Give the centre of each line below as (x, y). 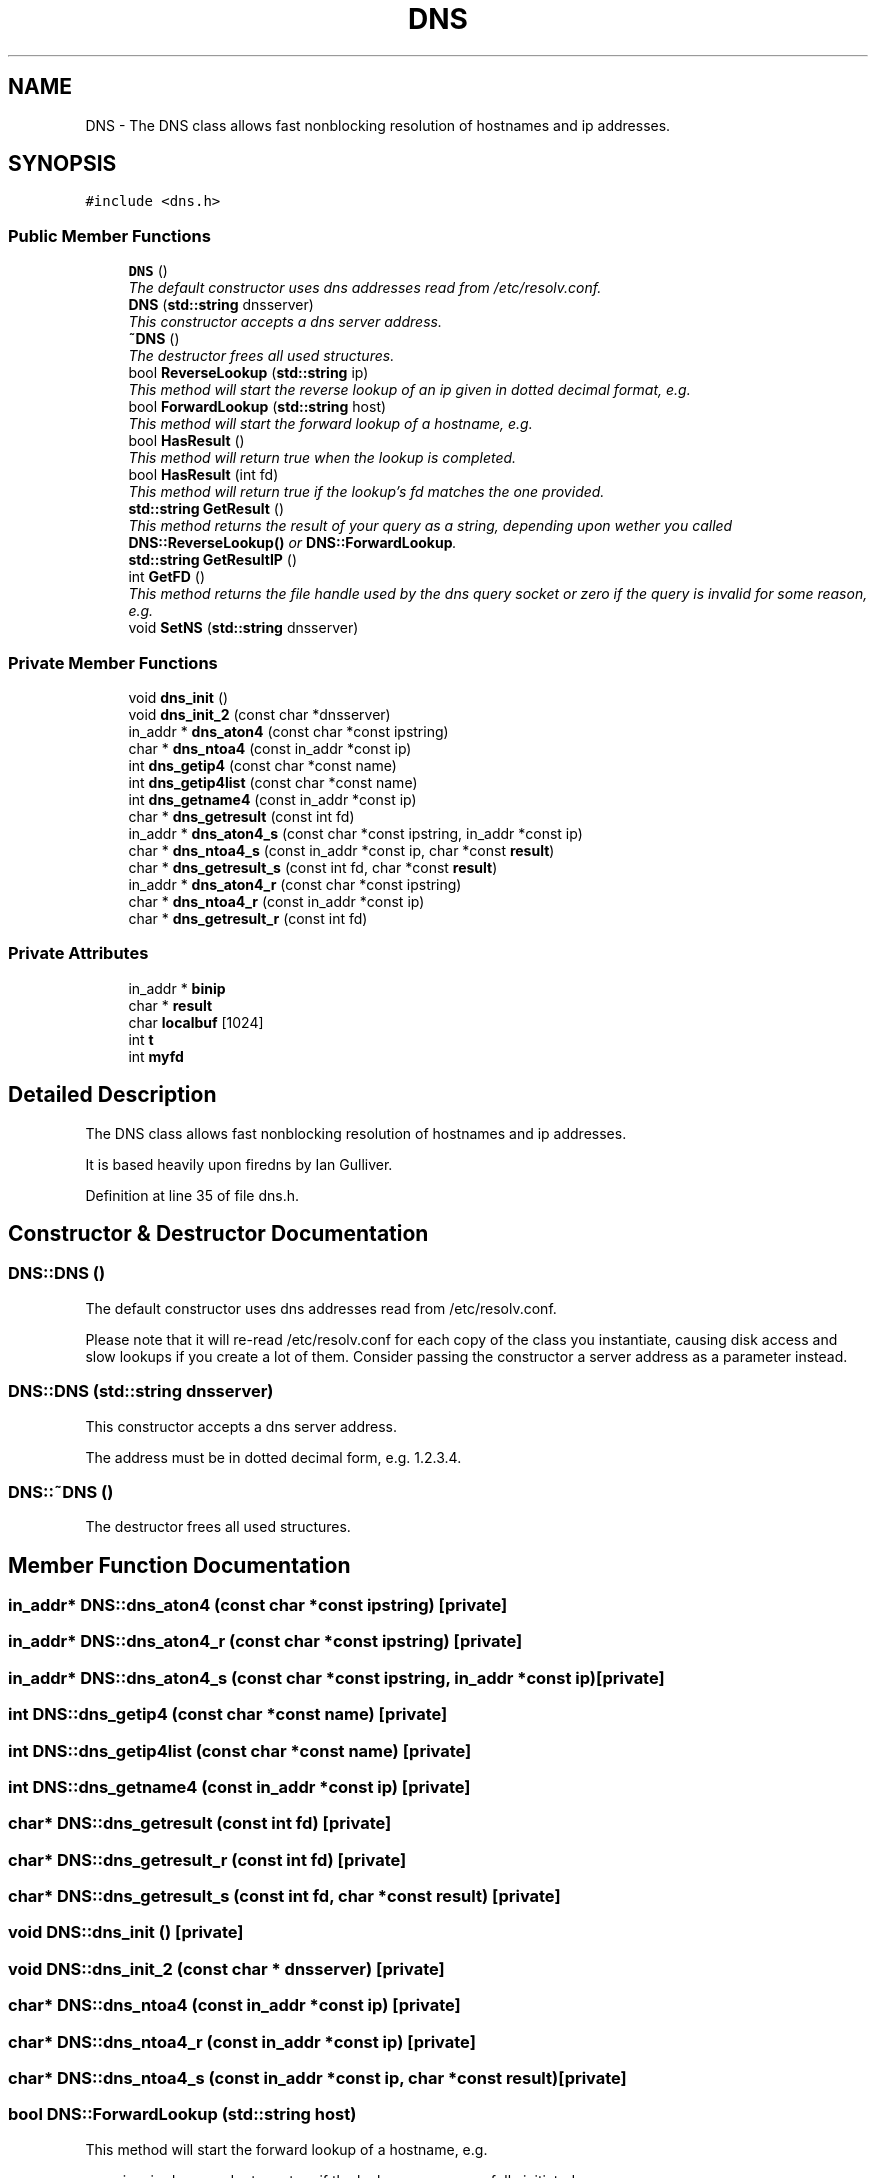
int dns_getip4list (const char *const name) (273, 782)
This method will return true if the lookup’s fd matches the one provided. (366, 492)
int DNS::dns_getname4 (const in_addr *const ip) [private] (239, 1786)
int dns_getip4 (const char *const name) (262, 765)
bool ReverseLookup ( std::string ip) (248, 373)
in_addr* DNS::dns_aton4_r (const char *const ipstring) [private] (265, 1641)
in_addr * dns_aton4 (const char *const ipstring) (288, 731)
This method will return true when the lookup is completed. (322, 458)
